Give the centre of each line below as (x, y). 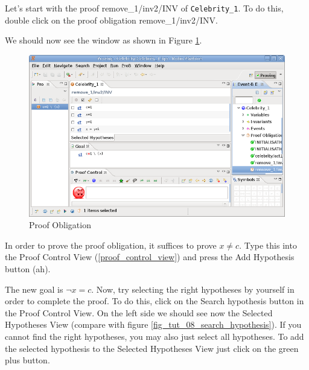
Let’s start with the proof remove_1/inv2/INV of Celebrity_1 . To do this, (144, 8)
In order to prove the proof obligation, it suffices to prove (111, 245)
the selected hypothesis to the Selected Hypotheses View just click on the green (152, 348)
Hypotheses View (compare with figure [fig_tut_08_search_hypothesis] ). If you (153, 324)
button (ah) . (28, 268)
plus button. (27, 360)
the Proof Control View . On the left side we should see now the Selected (139, 312)
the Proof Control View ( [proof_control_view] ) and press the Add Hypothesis (150, 257)
